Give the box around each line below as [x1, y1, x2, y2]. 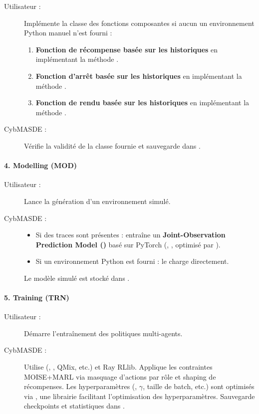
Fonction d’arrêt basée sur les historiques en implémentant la [35, 70, 242, 81]
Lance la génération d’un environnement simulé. [24, 196, 171, 206]
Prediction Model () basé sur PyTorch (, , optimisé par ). [35, 239, 221, 249]
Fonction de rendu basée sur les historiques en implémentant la [35, 97, 250, 108]
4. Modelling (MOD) [4, 160, 77, 171]
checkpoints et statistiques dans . [24, 401, 125, 411]
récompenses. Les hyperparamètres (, [24, 381, 137, 392]
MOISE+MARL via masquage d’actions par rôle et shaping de [24, 371, 216, 382]
